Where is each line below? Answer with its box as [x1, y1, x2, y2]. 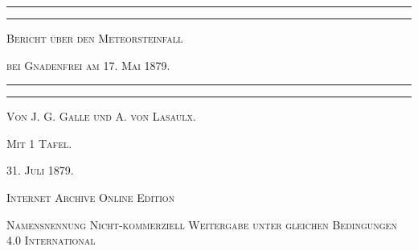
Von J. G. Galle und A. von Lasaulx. [6, 108, 196, 125]
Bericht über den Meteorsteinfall [6, 30, 183, 46]
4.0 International [6, 232, 96, 249]
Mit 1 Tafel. [6, 134, 72, 151]
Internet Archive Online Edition [6, 188, 175, 205]
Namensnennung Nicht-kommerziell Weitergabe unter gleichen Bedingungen [6, 216, 397, 232]
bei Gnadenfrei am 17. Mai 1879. [6, 56, 170, 73]
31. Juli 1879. [6, 162, 74, 179]
